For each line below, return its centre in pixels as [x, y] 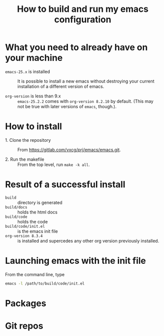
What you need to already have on [76, 47]
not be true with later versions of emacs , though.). [67, 106]
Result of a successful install [65, 185]
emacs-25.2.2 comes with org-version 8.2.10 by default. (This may [85, 101]
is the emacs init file [38, 231]
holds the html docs [37, 212]
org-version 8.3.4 [24, 236]
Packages [26, 303]
